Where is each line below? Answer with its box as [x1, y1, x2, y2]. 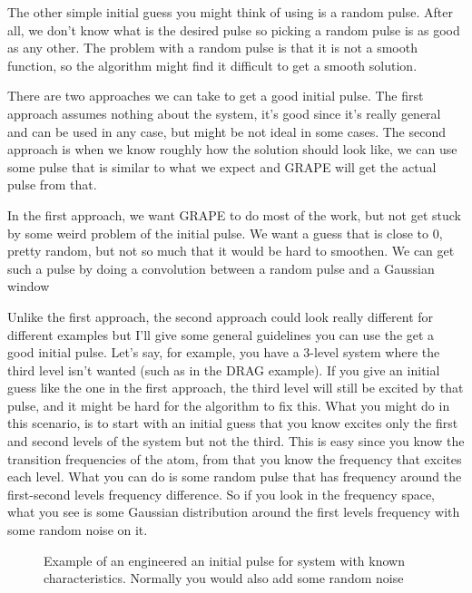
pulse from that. [7, 175, 97, 194]
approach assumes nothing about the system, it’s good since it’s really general [7, 103, 441, 122]
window [7, 277, 50, 296]
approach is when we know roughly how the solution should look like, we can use [7, 140, 457, 159]
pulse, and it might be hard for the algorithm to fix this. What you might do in [7, 395, 450, 414]
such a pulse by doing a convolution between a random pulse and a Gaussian [7, 258, 435, 277]
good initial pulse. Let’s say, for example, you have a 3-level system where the [7, 343, 440, 362]
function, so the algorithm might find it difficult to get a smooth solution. [7, 55, 418, 74]
